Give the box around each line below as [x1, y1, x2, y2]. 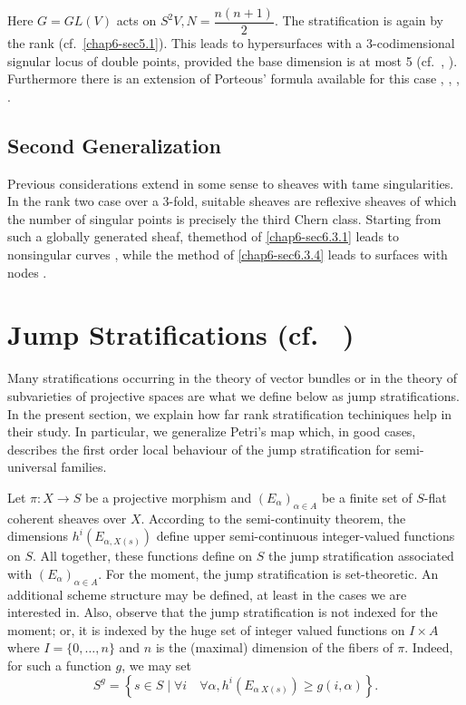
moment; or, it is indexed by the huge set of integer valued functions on [7, 620, 405, 639]
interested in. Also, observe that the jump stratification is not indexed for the [7, 602, 438, 622]
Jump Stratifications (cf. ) [7, 316, 354, 353]
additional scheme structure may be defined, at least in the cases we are [7, 584, 407, 603]
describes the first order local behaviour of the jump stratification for [7, 439, 391, 458]
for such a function [7, 656, 112, 675]
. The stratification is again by [274, 11, 444, 30]
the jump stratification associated [268, 546, 454, 565]
